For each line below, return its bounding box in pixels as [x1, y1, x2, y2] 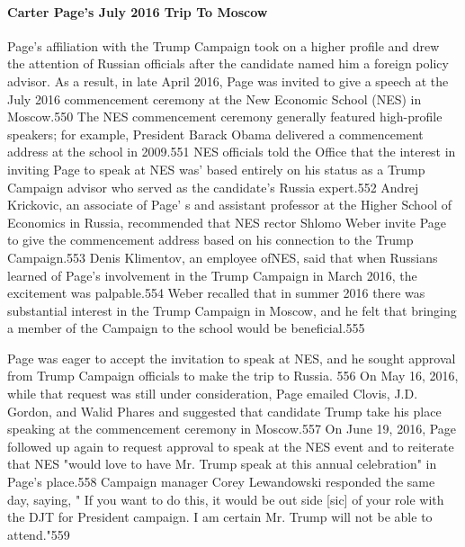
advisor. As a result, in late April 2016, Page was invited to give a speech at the [7, 71, 449, 90]
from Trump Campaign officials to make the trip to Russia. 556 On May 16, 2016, [7, 366, 459, 385]
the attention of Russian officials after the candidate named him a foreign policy [7, 54, 449, 73]
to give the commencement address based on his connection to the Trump [7, 230, 414, 249]
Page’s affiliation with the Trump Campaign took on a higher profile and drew [7, 36, 440, 55]
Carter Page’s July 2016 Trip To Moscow [7, 2, 268, 21]
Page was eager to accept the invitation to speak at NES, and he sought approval [7, 348, 456, 367]
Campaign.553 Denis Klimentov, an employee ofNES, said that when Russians [7, 247, 438, 266]
